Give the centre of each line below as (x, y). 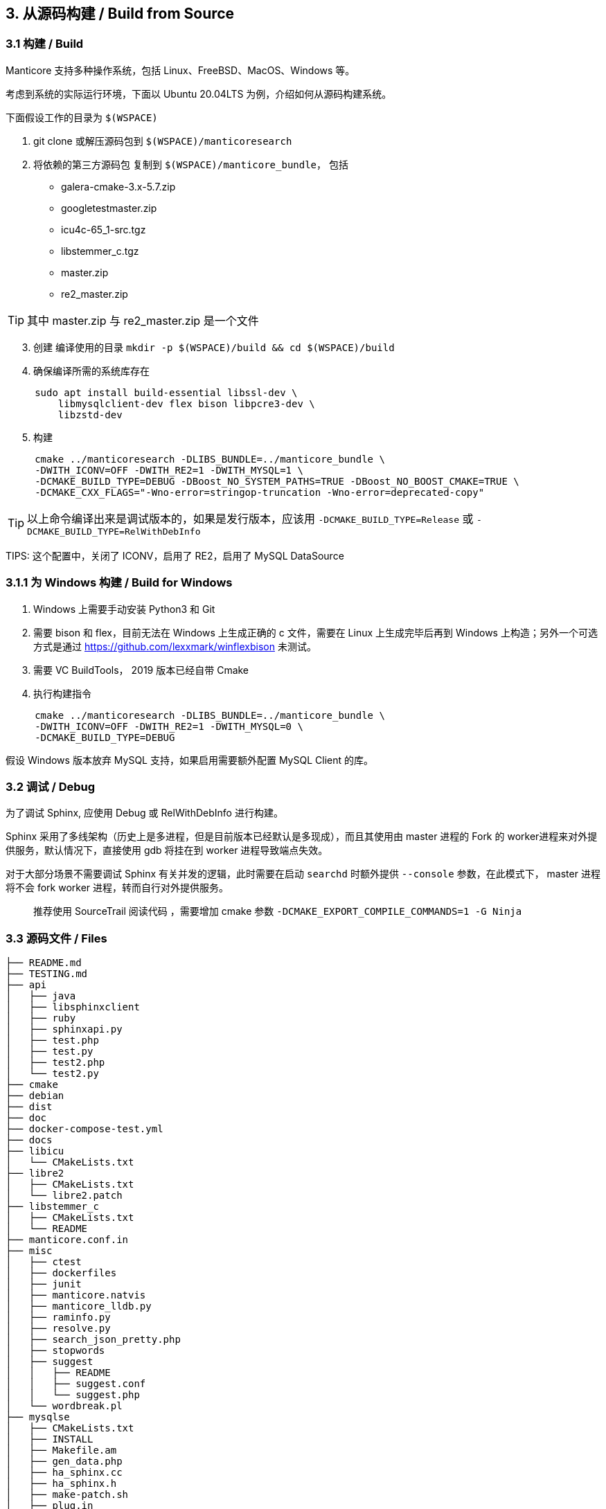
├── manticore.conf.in (67, 1240)
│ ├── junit (44, 1284)
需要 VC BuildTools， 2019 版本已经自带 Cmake (141, 670)
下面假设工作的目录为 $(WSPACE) (82, 117)
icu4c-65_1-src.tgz (104, 229)
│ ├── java (41, 996)
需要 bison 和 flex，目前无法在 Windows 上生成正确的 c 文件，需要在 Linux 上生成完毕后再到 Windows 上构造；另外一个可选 (315, 632)
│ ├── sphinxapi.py (64, 1029)
